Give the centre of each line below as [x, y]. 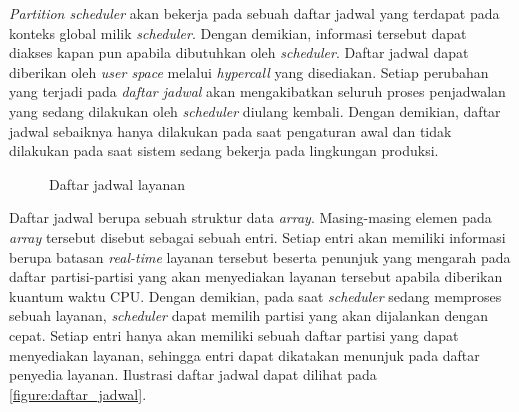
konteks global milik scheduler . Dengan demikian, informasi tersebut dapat [238, 32]
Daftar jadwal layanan [117, 183]
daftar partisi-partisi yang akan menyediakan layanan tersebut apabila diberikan [256, 276]
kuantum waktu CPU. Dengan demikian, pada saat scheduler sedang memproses [255, 295]
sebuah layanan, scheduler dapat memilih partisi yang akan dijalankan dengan [249, 315]
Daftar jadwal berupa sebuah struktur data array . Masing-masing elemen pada [250, 217]
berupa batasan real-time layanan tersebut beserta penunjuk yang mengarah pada [260, 256]
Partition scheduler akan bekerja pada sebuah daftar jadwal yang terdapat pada [254, 13]
